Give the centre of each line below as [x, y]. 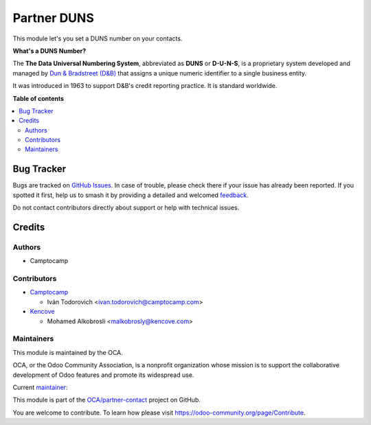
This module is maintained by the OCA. [68, 352]
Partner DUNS [53, 18]
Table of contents [38, 98]
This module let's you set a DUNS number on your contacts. [98, 38]
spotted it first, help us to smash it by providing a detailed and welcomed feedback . [131, 195]
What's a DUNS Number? [49, 51]
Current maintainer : [40, 387]
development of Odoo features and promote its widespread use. [103, 375]
